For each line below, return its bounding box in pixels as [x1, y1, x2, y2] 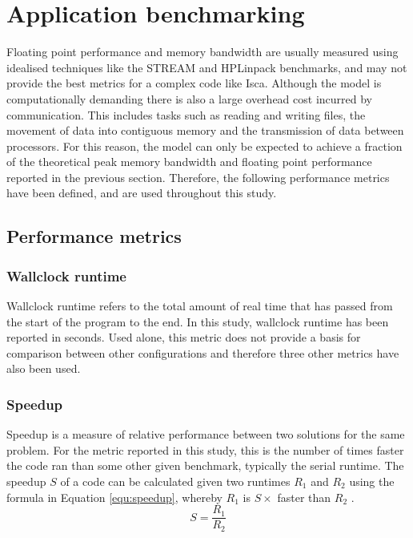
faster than [277, 488, 331, 505]
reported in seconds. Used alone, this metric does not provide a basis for [6, 329, 361, 346]
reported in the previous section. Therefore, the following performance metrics [6, 168, 390, 185]
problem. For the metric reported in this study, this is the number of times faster [6, 441, 404, 458]
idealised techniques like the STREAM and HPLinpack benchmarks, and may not [6, 59, 407, 75]
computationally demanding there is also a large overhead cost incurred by [6, 90, 372, 107]
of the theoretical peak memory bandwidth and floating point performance [6, 153, 372, 170]
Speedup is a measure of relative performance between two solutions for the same [6, 426, 405, 443]
